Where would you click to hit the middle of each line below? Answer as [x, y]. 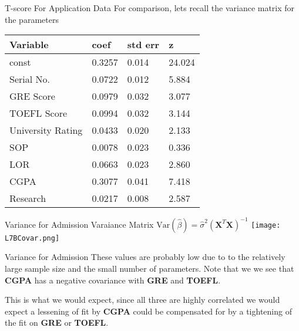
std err [143, 45]
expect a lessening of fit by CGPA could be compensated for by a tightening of [148, 311]
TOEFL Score [38, 113]
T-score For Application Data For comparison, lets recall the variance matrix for [150, 8]
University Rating [46, 130]
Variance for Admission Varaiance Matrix [79, 224]
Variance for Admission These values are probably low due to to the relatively [145, 257]
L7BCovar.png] [32, 238]
